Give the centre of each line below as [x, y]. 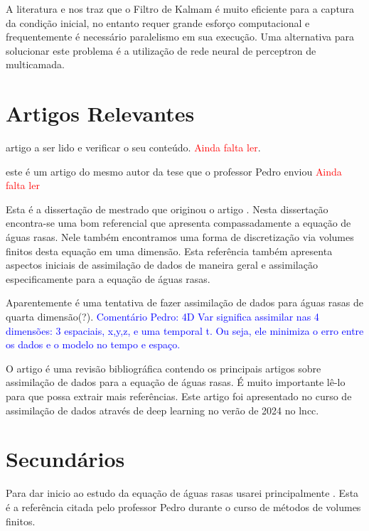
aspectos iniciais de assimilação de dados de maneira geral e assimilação [162, 265]
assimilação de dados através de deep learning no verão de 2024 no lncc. [162, 410]
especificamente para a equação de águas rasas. [108, 278]
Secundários [65, 459]
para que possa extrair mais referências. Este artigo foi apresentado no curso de [179, 396]
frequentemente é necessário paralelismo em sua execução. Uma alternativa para [180, 37]
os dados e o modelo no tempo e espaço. [93, 344]
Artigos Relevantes [100, 113]
